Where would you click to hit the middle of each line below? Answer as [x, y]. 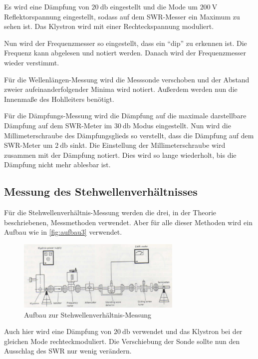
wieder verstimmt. [32, 62]
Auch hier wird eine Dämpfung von [58, 331]
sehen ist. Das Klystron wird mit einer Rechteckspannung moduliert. [109, 26]
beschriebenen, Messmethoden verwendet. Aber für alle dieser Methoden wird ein [128, 222]
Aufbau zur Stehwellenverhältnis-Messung [88, 314]
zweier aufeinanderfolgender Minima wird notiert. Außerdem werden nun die [121, 89]
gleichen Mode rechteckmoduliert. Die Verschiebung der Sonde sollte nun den [122, 341]
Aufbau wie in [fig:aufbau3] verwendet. [63, 232]
